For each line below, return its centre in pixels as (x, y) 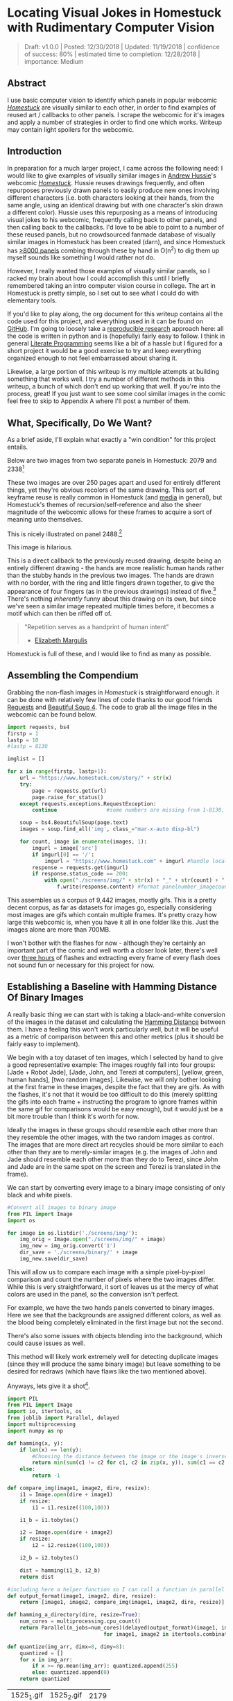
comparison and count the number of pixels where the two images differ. (111, 1279)
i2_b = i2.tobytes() (49, 1558)
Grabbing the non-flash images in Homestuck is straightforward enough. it (113, 692)
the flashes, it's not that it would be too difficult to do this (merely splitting (112, 1094)
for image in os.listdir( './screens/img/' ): (72, 1233)
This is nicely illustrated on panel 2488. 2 (65, 533)
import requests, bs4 (38, 727)
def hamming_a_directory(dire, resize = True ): (74, 1615)
